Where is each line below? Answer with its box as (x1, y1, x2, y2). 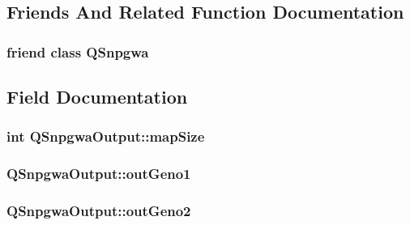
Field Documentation (6, 84, 188, 109)
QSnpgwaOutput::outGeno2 (6, 201, 191, 221)
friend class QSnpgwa (6, 41, 149, 62)
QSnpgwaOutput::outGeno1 (6, 163, 191, 184)
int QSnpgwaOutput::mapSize (6, 126, 205, 146)
